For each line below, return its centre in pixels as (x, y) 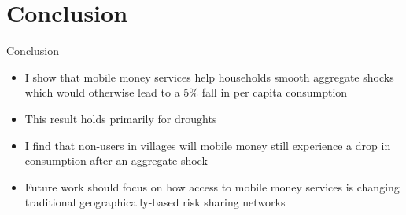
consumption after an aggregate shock (116, 160)
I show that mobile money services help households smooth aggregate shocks (209, 77)
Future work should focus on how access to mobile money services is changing (212, 186)
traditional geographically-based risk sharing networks (155, 202)
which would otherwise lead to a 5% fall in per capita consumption (186, 92)
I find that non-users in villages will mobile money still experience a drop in (208, 145)
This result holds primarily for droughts (121, 118)
